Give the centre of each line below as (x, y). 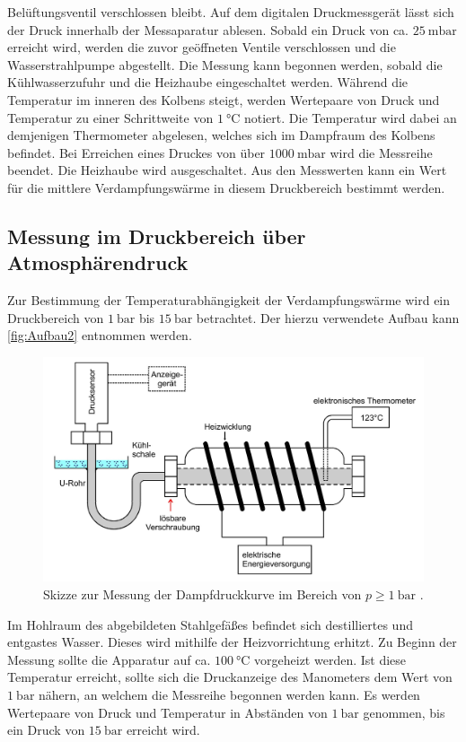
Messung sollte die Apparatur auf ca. (109, 659)
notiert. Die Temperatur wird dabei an (350, 117)
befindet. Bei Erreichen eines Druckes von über (136, 152)
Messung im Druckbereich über (157, 236)
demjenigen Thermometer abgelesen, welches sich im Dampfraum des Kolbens (221, 135)
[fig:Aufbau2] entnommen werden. (100, 335)
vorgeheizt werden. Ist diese (330, 659)
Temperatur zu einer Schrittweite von (110, 117)
